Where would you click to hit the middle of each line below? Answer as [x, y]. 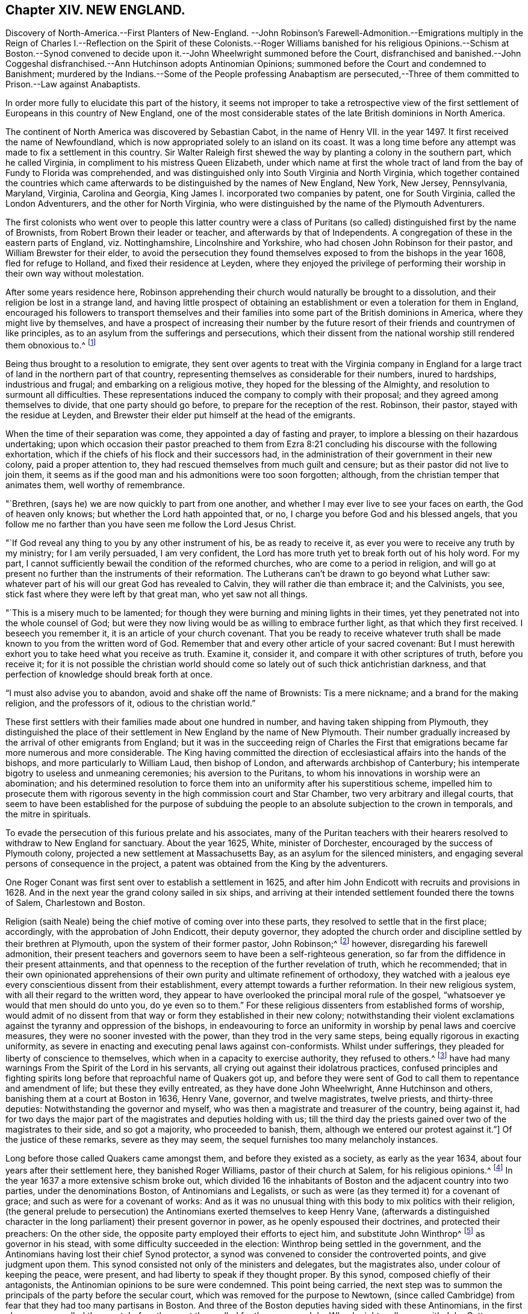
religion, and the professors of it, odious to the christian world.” [131, 703]
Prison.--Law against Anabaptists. [73, 84]
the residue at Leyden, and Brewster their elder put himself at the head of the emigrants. [180, 415]
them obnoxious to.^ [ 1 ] [51, 344]
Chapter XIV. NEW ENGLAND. [95, 10]
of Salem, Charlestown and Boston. [75, 903]
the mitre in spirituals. [48, 814]
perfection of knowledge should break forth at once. [109, 674]
